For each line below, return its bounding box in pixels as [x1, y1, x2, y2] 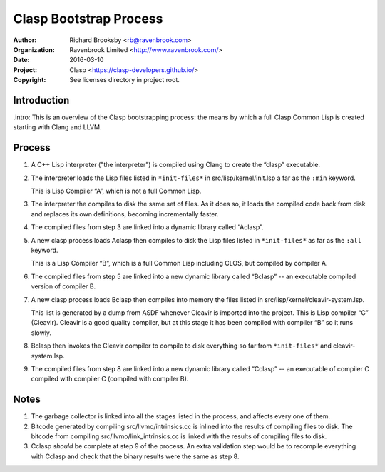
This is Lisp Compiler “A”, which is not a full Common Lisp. [31, 186, 202, 196]
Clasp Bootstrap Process [13, 11, 163, 26]
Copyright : [13, 76, 46, 84]
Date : [13, 56, 30, 64]
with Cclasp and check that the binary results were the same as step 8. [31, 452, 240, 461]
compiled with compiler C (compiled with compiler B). [31, 375, 189, 383]
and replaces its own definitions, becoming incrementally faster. [31, 209, 219, 218]
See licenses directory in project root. [69, 76, 180, 84]
